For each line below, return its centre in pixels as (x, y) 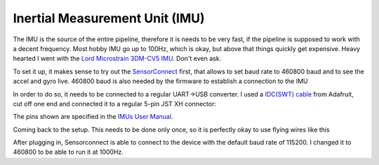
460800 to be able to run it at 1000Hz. (68, 152)
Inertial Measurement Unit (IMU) (109, 18)
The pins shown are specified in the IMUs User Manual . (93, 117)
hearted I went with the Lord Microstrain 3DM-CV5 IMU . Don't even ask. (117, 59)
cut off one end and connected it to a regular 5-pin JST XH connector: (115, 103)
